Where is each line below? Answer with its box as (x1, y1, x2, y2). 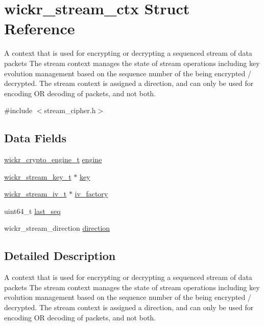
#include (4, 105, 33, 116)
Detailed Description (4, 248, 116, 264)
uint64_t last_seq (4, 205, 61, 216)
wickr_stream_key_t (4, 171, 71, 182)
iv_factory (75, 188, 108, 199)
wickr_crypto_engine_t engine (4, 154, 102, 165)
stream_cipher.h (44, 105, 96, 116)
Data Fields (4, 130, 67, 146)
